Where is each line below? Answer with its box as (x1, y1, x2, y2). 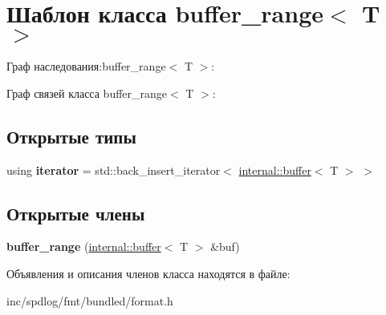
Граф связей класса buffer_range (6, 84, 168, 101)
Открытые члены (6, 200, 145, 225)
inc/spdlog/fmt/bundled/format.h (6, 292, 173, 309)
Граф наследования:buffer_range (6, 58, 166, 75)
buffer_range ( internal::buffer (6, 238, 161, 255)
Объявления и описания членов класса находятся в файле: (6, 265, 291, 281)
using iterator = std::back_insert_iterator (6, 161, 221, 178)
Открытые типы (6, 123, 136, 148)
